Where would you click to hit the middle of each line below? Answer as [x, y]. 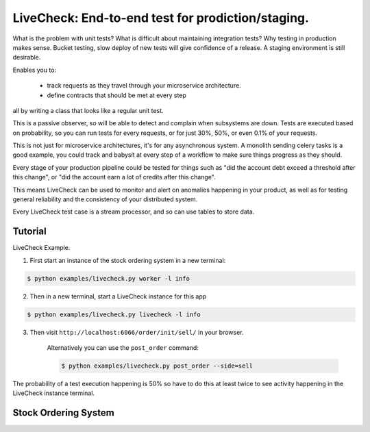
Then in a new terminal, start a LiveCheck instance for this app [118, 296]
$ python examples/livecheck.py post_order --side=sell [157, 366]
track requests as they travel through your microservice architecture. [144, 86]
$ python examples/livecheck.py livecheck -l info [114, 314]
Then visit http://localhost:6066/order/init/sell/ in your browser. [137, 332]
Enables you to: [35, 70]
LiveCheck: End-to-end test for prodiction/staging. [161, 18]
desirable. [27, 58]
